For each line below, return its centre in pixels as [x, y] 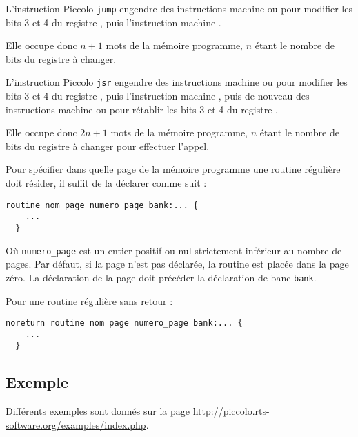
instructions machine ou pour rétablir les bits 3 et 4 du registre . [142, 109]
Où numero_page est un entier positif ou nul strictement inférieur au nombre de [174, 250]
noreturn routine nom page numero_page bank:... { [124, 323]
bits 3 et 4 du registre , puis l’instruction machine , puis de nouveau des [158, 96]
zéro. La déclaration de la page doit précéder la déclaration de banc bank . [161, 277]
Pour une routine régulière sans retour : [89, 300]
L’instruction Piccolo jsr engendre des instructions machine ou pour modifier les [177, 82]
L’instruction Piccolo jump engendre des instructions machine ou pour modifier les [179, 8]
